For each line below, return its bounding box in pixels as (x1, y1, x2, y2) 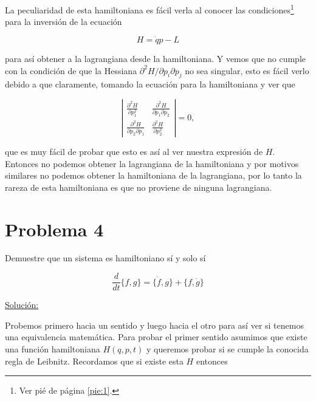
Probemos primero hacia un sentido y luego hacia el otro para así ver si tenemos (5, 318, 304, 331)
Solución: (5, 298, 39, 311)
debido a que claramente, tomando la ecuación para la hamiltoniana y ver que (5, 78, 295, 91)
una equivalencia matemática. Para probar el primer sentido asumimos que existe (5, 331, 307, 343)
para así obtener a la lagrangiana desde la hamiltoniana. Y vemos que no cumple (5, 52, 306, 65)
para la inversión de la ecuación (5, 15, 122, 28)
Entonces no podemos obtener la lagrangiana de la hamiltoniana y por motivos (5, 157, 299, 170)
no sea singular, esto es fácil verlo (185, 64, 309, 77)
